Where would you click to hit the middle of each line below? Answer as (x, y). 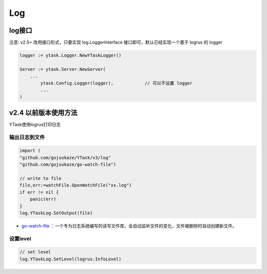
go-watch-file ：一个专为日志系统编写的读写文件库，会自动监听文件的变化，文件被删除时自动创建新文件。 (129, 226)
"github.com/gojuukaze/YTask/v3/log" (65, 158)
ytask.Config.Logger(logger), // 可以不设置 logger (116, 83)
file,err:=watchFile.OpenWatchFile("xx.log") (76, 185)
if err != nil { (39, 192)
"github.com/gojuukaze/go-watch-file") (68, 165)
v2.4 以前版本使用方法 (43, 113)
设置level (20, 238)
